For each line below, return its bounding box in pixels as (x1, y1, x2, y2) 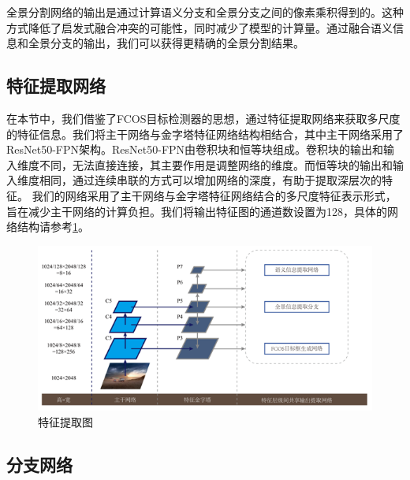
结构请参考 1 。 (17, 218, 89, 235)
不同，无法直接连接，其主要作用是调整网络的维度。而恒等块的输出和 (39, 156, 393, 173)
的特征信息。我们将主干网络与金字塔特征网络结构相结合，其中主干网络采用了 (6, 125, 404, 142)
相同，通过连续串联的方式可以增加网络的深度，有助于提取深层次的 (39, 172, 382, 188)
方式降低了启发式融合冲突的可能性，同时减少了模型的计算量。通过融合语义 (6, 19, 393, 35)
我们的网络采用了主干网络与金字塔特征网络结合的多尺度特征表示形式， (32, 187, 397, 203)
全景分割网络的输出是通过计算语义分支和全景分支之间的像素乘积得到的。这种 (6, 4, 404, 20)
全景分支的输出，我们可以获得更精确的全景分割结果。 (28, 35, 304, 51)
